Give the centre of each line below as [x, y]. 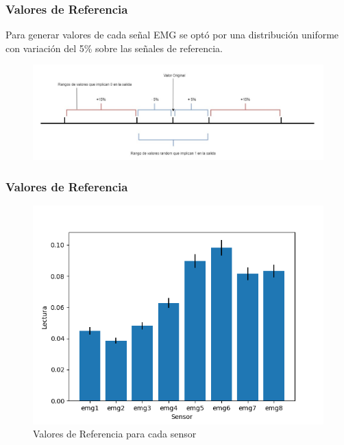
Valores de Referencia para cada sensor [115, 434]
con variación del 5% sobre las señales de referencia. [114, 48]
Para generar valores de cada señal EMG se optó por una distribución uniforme [172, 35]
